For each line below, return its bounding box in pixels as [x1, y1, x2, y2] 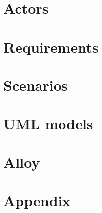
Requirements [3, 36, 99, 56]
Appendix [3, 190, 71, 211]
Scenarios [3, 75, 68, 95]
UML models [3, 113, 93, 133]
